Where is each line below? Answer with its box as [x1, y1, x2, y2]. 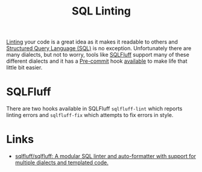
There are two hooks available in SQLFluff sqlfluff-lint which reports [6, 105, 183, 112]
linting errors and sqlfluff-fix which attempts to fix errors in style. [6, 112, 174, 119]
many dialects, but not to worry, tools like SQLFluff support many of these [6, 51, 190, 59]
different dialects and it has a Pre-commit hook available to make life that [6, 57, 188, 65]
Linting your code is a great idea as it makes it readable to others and [6, 38, 178, 46]
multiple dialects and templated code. [14, 159, 109, 167]
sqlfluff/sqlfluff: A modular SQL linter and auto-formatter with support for [14, 153, 196, 160]
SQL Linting [71, 4, 131, 18]
